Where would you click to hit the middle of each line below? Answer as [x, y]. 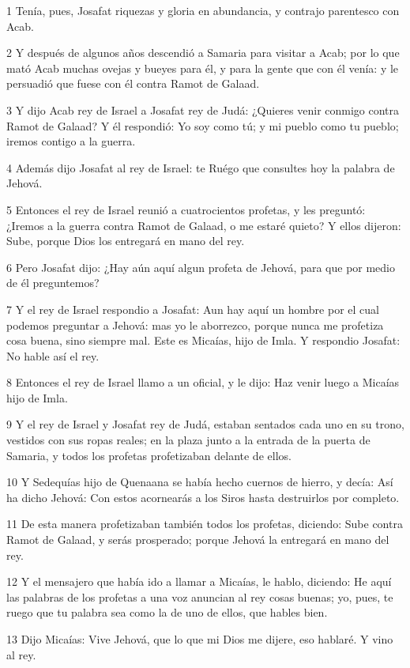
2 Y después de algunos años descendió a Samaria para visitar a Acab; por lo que [203, 53]
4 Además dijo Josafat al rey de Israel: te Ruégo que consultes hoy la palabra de [201, 167]
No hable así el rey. [53, 355]
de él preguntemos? [53, 283]
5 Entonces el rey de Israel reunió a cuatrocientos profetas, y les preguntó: [186, 209]
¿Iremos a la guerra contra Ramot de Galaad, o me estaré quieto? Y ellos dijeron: [204, 225]
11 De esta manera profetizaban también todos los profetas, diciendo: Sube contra [205, 524]
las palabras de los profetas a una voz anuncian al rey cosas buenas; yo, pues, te [200, 596]
